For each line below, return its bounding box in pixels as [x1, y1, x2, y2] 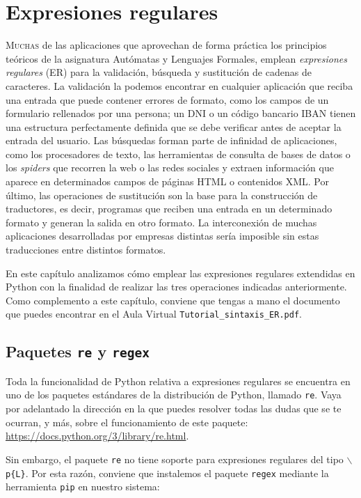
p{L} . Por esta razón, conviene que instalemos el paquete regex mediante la [6, 465, 329, 480]
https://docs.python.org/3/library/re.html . [6, 428, 189, 443]
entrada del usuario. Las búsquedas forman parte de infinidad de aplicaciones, [6, 133, 337, 148]
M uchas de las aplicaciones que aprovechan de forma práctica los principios [6, 38, 327, 52]
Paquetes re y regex [6, 341, 150, 362]
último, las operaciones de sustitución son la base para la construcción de [6, 187, 318, 202]
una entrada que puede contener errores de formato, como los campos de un [6, 92, 329, 107]
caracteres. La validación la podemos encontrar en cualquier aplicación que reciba [6, 78, 353, 93]
